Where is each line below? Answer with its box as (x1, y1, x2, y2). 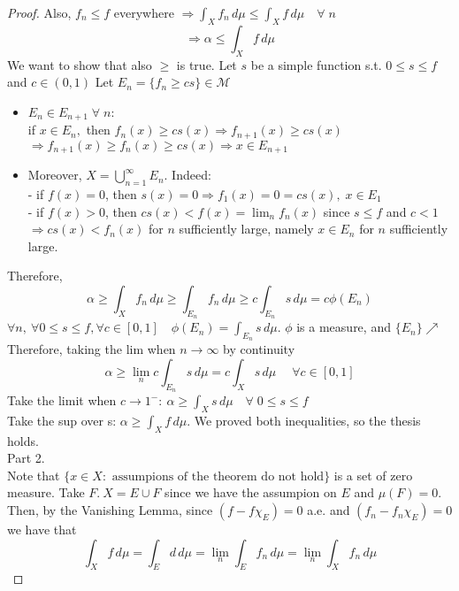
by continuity (223, 340, 295, 358)
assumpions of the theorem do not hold (111, 470, 325, 483)
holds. (7, 431, 39, 449)
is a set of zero (333, 465, 413, 484)
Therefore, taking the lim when (7, 340, 176, 358)
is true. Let (176, 55, 237, 73)
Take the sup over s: (7, 411, 117, 429)
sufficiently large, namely (179, 219, 314, 238)
